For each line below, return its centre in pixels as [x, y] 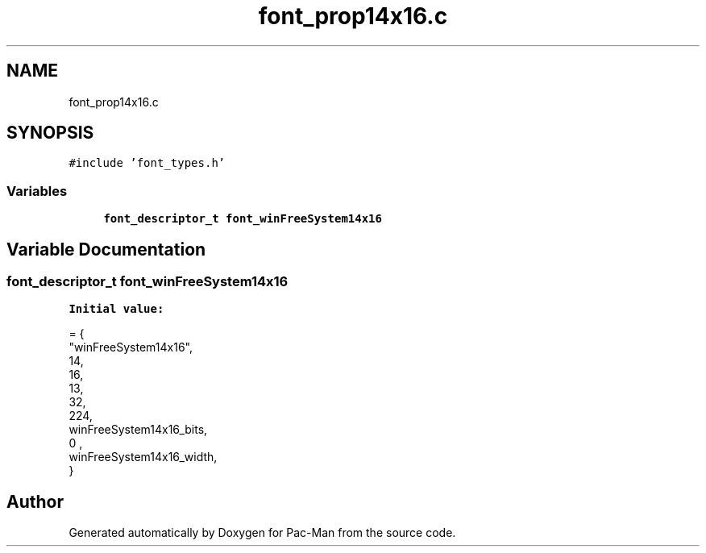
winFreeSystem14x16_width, [143, 457]
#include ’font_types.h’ [147, 163]
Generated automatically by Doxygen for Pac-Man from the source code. [262, 533]
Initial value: [116, 309]
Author [35, 501]
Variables [37, 191]
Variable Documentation [106, 249]
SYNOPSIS [50, 133]
